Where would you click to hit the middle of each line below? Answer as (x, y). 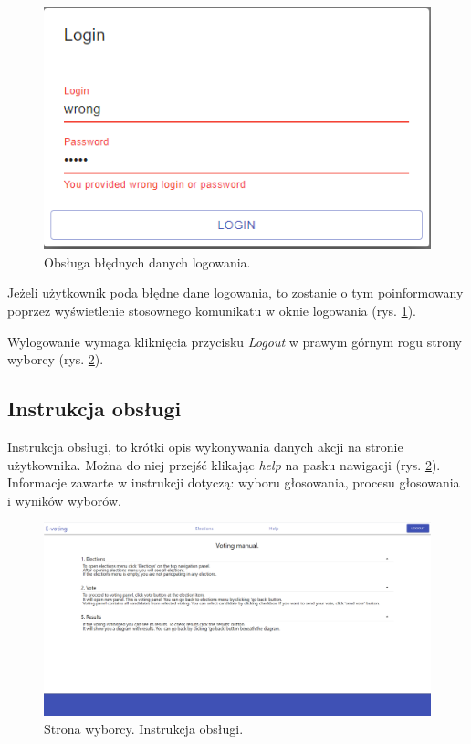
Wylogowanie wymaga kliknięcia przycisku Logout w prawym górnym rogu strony (235, 341)
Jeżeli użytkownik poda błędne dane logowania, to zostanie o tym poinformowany (235, 293)
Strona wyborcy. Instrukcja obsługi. (144, 728)
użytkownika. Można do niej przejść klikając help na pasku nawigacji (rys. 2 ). (224, 464)
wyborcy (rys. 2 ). (56, 359)
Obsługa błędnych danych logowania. (147, 262)
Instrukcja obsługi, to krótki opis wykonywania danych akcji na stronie (205, 446)
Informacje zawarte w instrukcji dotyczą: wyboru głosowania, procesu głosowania (234, 482)
